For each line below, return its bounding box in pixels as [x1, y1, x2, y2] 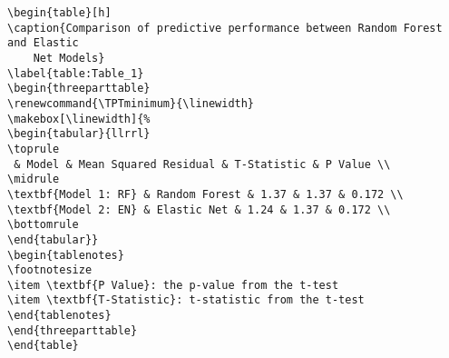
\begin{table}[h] [7, 6, 112, 19]
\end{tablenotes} [7, 309, 112, 323]
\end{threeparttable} [7, 323, 138, 337]
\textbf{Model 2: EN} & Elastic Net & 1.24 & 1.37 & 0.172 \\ [7, 203, 391, 216]
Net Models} [33, 51, 105, 65]
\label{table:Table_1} [7, 66, 144, 80]
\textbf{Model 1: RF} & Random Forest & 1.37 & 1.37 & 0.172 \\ [7, 187, 404, 201]
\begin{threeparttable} [7, 82, 151, 95]
